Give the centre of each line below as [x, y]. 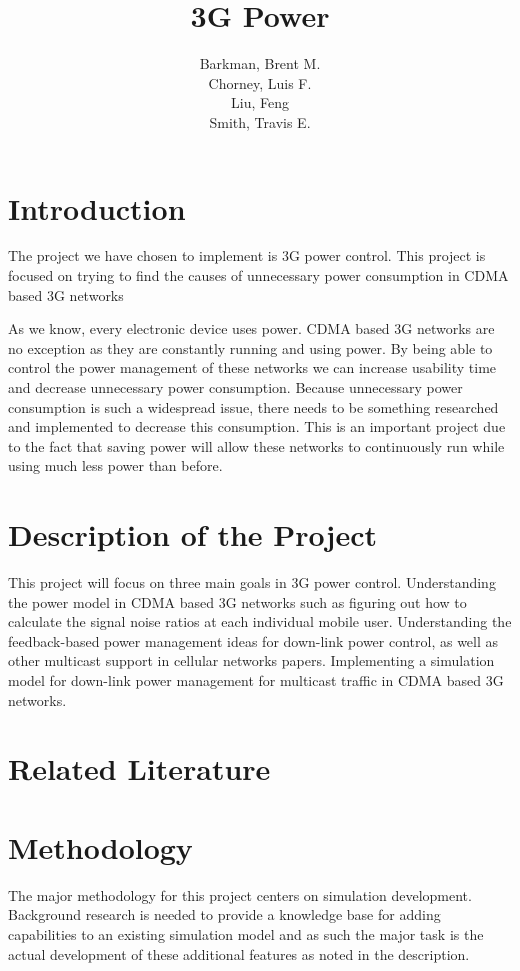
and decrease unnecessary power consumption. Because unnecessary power [235, 387]
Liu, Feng [260, 102]
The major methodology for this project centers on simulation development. [240, 894]
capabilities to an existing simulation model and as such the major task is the [246, 933]
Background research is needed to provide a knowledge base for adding [224, 914]
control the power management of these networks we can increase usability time [252, 367]
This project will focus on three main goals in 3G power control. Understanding [252, 582]
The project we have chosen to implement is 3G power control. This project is [247, 255]
